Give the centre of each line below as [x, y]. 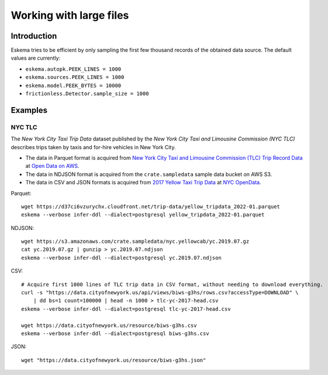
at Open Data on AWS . [52, 166]
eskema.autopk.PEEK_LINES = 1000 [73, 69]
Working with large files [70, 15]
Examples [29, 110]
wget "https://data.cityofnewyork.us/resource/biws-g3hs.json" [114, 360]
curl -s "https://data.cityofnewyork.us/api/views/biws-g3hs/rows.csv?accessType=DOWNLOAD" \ [160, 293]
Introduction [34, 36]
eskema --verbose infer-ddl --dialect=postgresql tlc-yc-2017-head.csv [126, 309]
